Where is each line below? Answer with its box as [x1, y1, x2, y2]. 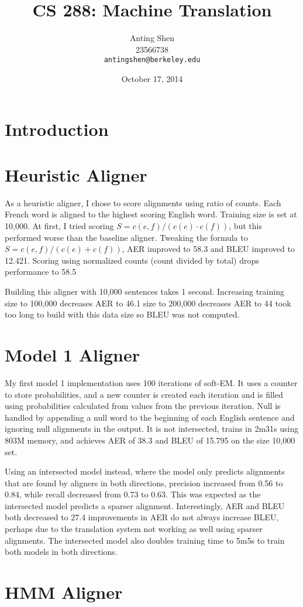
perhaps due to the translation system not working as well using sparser [5, 523, 263, 535]
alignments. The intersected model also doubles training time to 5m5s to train [5, 534, 285, 546]
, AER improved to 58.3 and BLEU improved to [122, 243, 295, 255]
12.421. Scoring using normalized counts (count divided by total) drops [5, 254, 259, 266]
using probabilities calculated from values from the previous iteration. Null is [5, 400, 281, 412]
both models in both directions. [5, 545, 118, 558]
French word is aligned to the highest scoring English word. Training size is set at [5, 208, 297, 220]
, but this [229, 220, 263, 232]
